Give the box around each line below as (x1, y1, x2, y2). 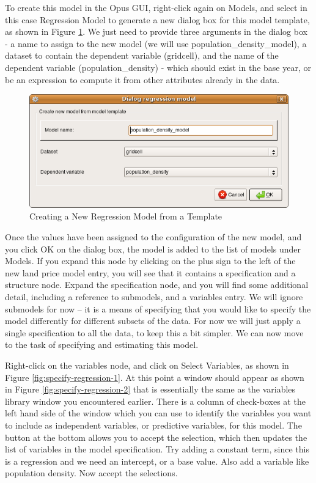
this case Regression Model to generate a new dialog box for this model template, (5, 13, 310, 26)
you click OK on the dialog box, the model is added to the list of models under (5, 242, 301, 255)
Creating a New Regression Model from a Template (29, 210, 222, 223)
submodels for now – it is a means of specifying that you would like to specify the (5, 302, 311, 315)
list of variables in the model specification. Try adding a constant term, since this (5, 443, 309, 455)
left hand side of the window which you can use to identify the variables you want (5, 407, 312, 419)
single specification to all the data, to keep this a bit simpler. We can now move (5, 326, 304, 339)
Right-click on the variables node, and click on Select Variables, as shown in (5, 358, 289, 371)
